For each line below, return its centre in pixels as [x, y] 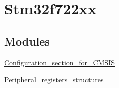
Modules [27, 41]
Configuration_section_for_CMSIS [59, 62]
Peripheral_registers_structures [54, 80]
